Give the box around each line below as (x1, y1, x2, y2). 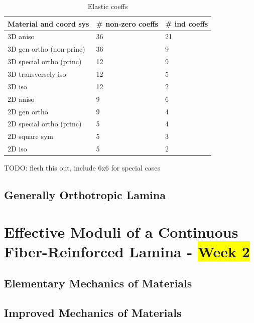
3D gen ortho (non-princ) (8, 44, 85, 54)
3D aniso (8, 31, 35, 42)
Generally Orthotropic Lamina (4, 187, 166, 203)
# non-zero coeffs (96, 18, 158, 29)
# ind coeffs (165, 18, 208, 29)
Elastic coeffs (87, 1, 128, 11)
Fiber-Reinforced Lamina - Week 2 (4, 241, 250, 261)
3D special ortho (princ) (8, 56, 82, 67)
